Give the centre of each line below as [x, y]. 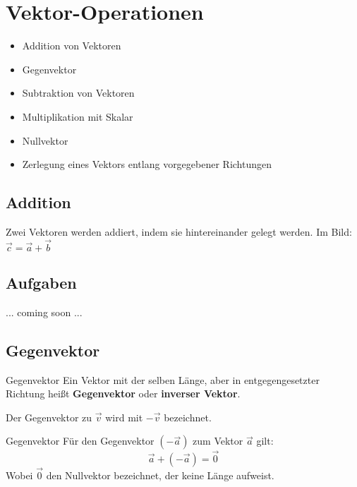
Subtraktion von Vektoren [78, 93]
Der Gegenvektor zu [49, 417]
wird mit [124, 417]
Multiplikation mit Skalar [78, 116]
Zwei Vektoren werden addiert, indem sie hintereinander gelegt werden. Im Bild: [179, 231]
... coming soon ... [44, 312]
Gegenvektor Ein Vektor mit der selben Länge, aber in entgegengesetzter [163, 379]
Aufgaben [41, 283]
